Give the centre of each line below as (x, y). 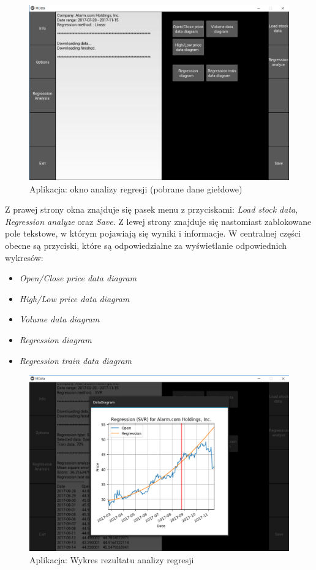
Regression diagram (55, 340)
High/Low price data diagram (74, 298)
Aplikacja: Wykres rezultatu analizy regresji (112, 559)
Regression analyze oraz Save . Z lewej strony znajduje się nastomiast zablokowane (158, 221)
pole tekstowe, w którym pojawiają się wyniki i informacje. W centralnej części (153, 233)
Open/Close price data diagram (78, 278)
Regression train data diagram (76, 360)
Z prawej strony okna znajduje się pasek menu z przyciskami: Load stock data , (152, 209)
